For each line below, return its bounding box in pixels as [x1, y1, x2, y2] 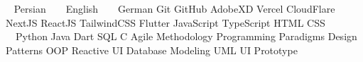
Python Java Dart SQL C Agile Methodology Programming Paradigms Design [15, 29, 357, 44]
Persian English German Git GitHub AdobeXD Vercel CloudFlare [13, 1, 335, 15]
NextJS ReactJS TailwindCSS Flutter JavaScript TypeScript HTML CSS [6, 15, 325, 30]
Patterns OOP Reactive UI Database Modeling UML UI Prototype [6, 42, 298, 57]
